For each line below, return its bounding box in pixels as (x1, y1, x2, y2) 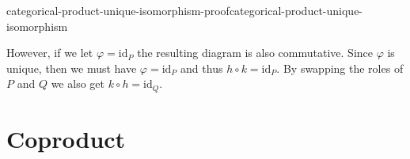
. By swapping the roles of (276, 59, 404, 76)
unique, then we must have (6, 59, 137, 76)
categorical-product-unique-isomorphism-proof (6, 2, 230, 18)
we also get (51, 75, 104, 92)
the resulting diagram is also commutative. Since (137, 44, 373, 61)
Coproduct (6, 123, 126, 155)
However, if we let (6, 44, 93, 61)
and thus (180, 59, 223, 76)
